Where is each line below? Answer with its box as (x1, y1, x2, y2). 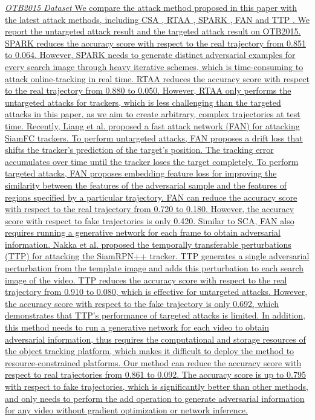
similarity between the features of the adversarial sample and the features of (5, 178, 287, 191)
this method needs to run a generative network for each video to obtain (5, 321, 270, 334)
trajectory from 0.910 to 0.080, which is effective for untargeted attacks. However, (5, 285, 308, 298)
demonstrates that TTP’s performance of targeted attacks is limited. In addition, (5, 309, 305, 321)
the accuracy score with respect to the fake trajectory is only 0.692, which (5, 297, 279, 309)
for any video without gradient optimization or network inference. (5, 404, 248, 416)
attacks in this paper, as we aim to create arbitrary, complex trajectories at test (5, 108, 300, 120)
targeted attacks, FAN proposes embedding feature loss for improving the (5, 167, 277, 179)
